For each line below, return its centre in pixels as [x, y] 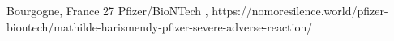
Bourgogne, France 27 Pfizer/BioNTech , [107, 10]
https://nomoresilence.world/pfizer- [300, 10]
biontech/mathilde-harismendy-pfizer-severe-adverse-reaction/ [160, 26]
